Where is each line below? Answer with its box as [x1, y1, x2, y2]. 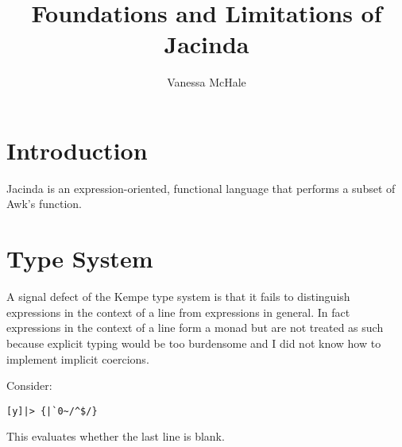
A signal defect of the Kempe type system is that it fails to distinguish [6, 288, 350, 305]
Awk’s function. [6, 195, 82, 212]
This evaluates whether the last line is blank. [6, 428, 225, 445]
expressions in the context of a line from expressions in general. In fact [6, 303, 350, 320]
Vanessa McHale [167, 74, 246, 91]
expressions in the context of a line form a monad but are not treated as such [6, 319, 384, 336]
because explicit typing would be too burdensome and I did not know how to [6, 334, 381, 351]
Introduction [6, 133, 148, 166]
